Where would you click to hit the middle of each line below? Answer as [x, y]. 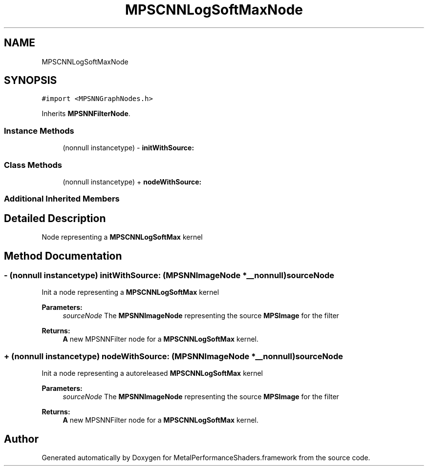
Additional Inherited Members [62, 199]
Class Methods [33, 165]
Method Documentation [63, 256]
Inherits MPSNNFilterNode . [86, 114]
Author [21, 439]
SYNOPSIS [31, 81]
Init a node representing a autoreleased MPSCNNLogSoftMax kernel [152, 373]
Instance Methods [39, 131]
